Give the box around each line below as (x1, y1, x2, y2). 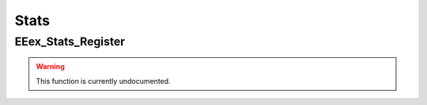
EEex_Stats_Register (14, 34, 126, 49)
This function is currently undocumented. (36, 76, 171, 85)
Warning (36, 62, 65, 71)
